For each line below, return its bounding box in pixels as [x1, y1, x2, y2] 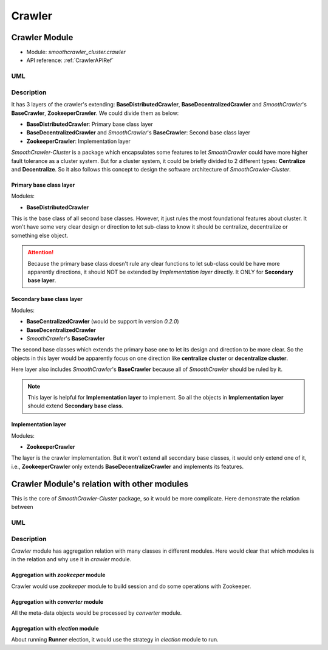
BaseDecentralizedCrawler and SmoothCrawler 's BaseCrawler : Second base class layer [26, 129, 251, 136]
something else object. [11, 232, 69, 239]
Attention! [27, 249, 54, 256]
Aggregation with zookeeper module [11, 572, 106, 579]
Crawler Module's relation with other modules [11, 479, 188, 489]
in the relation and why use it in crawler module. [11, 556, 132, 563]
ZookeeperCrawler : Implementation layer [26, 137, 131, 145]
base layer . [27, 277, 56, 284]
